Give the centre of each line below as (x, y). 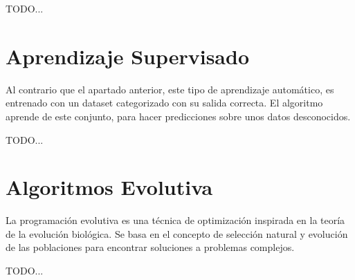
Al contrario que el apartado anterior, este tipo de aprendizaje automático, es (170, 89)
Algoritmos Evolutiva (109, 187)
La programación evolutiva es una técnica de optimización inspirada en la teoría (175, 220)
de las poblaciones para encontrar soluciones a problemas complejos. (150, 247)
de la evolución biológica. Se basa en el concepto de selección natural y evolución (177, 233)
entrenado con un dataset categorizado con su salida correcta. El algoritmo (164, 103)
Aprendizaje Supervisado (128, 56)
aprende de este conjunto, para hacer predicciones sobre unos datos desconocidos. (178, 116)
